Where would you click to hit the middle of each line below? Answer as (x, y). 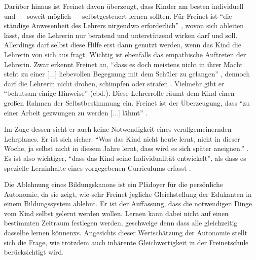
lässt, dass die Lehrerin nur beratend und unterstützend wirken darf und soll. (121, 35)
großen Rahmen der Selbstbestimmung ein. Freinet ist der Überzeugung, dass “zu (127, 102)
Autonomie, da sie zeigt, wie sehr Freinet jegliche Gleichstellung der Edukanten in (128, 194)
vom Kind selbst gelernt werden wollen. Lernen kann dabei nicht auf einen (116, 213)
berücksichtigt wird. (34, 252)
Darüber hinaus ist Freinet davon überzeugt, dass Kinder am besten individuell (124, 6)
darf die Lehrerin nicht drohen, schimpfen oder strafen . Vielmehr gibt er (114, 83)
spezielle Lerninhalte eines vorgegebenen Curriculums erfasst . (98, 167)
